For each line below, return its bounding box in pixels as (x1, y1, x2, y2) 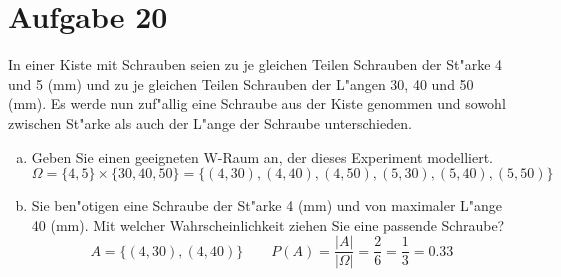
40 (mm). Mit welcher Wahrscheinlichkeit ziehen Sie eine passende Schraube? (31, 214, 505, 235)
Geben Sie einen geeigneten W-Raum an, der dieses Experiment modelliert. (31, 146, 493, 167)
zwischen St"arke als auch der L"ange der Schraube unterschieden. (8, 112, 412, 133)
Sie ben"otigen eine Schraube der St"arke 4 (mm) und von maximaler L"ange (31, 195, 503, 216)
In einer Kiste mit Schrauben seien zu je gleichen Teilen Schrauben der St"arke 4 (8, 54, 503, 75)
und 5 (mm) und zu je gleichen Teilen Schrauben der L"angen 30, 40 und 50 (8, 73, 474, 94)
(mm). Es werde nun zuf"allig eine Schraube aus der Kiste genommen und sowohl (8, 93, 506, 114)
